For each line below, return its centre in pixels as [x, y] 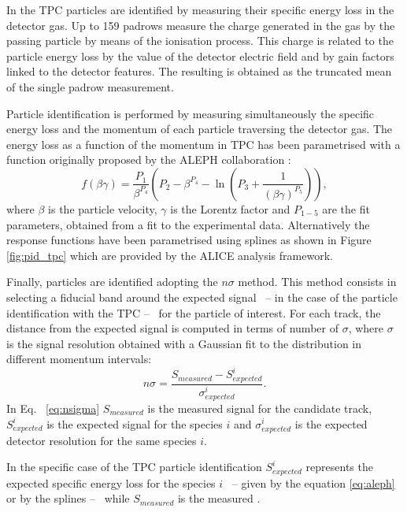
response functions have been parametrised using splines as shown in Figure [189, 240]
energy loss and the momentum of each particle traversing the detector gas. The [200, 129]
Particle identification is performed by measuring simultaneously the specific [191, 113]
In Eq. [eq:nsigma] [53, 408]
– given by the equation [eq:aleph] [313, 482]
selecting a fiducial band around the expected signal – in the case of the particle [202, 297]
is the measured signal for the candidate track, [260, 408]
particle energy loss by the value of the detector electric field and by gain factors [200, 56]
